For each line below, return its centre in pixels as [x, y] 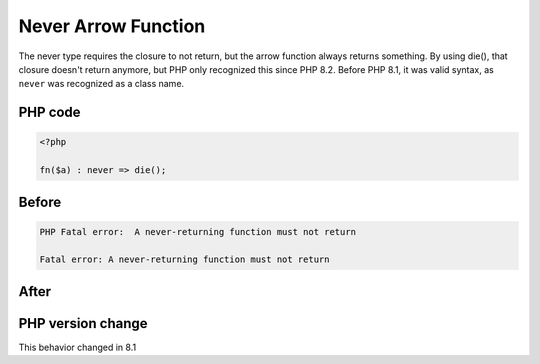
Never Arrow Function [112, 26]
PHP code [49, 112]
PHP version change [83, 323]
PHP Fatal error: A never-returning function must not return [198, 231]
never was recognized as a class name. [101, 84]
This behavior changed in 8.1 [77, 347]
